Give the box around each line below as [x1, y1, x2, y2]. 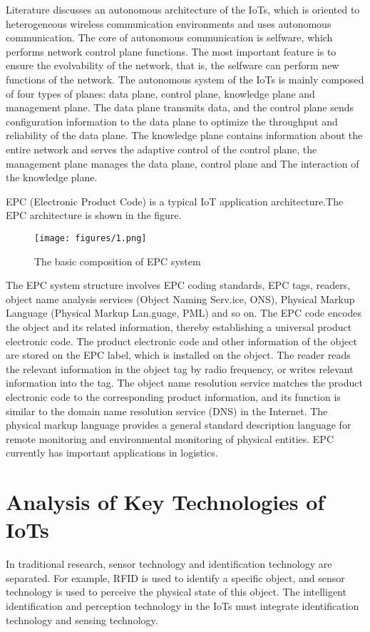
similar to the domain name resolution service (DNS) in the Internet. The [6, 403, 328, 418]
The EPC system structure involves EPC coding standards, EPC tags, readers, [6, 277, 351, 292]
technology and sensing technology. [6, 612, 158, 627]
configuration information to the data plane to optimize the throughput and [6, 113, 338, 128]
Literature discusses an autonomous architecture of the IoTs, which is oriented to [6, 2, 360, 16]
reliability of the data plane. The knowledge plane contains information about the [6, 128, 363, 143]
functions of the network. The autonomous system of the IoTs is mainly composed [6, 71, 364, 86]
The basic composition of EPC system [34, 253, 201, 268]
